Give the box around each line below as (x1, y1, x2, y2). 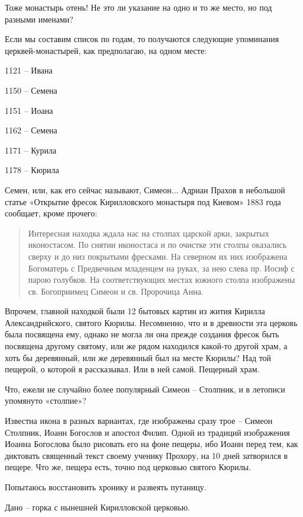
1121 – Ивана (5, 64, 53, 76)
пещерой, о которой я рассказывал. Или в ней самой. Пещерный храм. (5, 363, 260, 375)
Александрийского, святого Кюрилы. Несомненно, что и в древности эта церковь (5, 316, 298, 328)
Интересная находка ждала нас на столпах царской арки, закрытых (28, 226, 269, 239)
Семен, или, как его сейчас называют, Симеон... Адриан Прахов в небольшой (5, 183, 285, 196)
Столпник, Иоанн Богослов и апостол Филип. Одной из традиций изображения (5, 426, 290, 438)
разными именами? (5, 12, 73, 25)
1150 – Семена (5, 84, 57, 96)
